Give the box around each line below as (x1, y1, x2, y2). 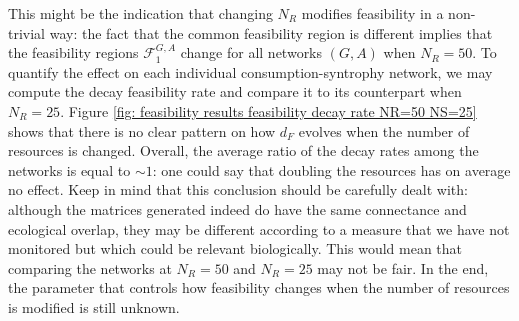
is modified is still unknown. (8, 296, 180, 317)
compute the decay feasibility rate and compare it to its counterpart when (8, 81, 462, 102)
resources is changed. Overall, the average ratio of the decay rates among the (8, 140, 479, 161)
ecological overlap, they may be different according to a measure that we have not (8, 218, 510, 239)
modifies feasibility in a (301, 3, 444, 23)
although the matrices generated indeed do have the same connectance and (8, 198, 467, 219)
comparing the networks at (8, 257, 172, 278)
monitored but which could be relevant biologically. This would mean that (8, 238, 463, 259)
